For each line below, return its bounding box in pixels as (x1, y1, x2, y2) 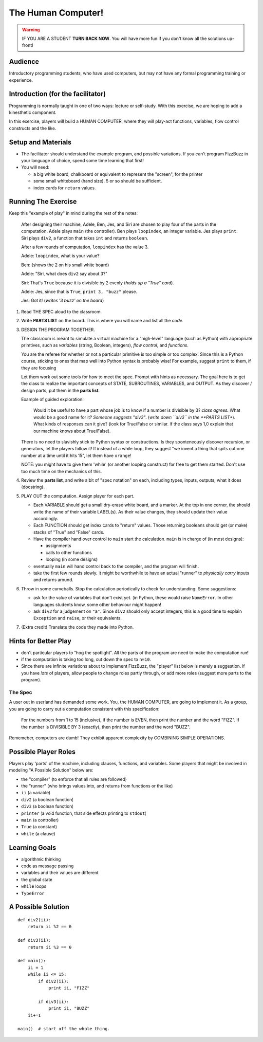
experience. (9, 77, 33, 83)
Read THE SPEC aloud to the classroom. (21, 309, 102, 314)
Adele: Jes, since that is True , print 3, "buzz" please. (21, 289, 137, 294)
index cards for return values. (33, 185, 96, 191)
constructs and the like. (9, 125, 56, 131)
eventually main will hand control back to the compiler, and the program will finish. (33, 563, 199, 569)
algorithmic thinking (21, 856, 61, 862)
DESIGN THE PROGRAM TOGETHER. (21, 327, 95, 332)
